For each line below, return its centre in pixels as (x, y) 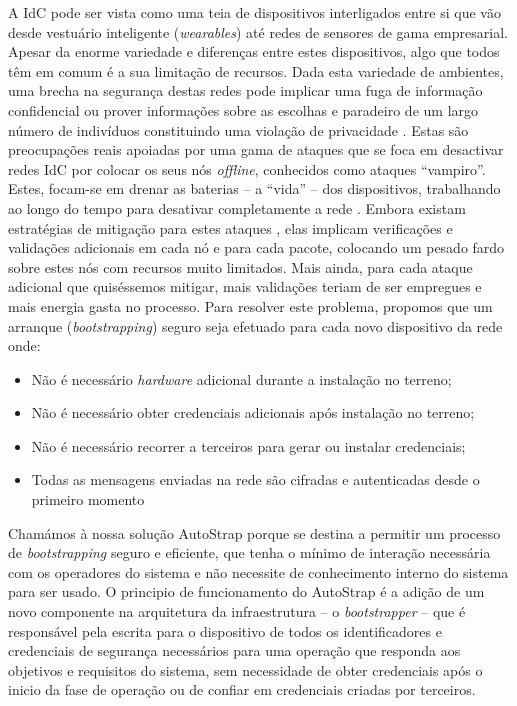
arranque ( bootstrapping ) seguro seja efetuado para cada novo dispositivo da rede (255, 325)
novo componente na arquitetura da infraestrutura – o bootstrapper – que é (237, 611)
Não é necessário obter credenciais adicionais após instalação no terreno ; (253, 412)
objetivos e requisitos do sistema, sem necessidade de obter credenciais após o (245, 669)
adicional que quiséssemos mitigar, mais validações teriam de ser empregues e (245, 286)
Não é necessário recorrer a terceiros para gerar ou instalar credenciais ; (248, 445)
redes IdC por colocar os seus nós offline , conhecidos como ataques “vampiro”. (247, 168)
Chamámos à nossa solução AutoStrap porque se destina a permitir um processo (254, 532)
